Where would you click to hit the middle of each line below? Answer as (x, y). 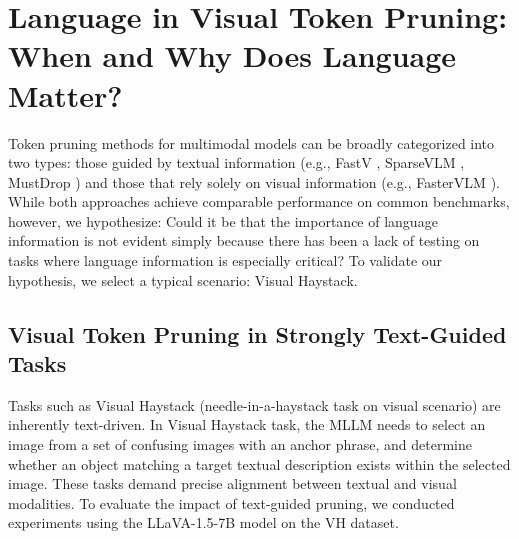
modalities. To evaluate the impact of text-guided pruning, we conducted (231, 502)
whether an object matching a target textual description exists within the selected (259, 463)
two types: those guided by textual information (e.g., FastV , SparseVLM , (236, 162)
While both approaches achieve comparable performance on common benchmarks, (259, 201)
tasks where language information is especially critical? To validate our (225, 260)
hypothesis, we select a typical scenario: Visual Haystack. (183, 279)
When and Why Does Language (232, 55)
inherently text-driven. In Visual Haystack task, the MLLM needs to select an (247, 424)
